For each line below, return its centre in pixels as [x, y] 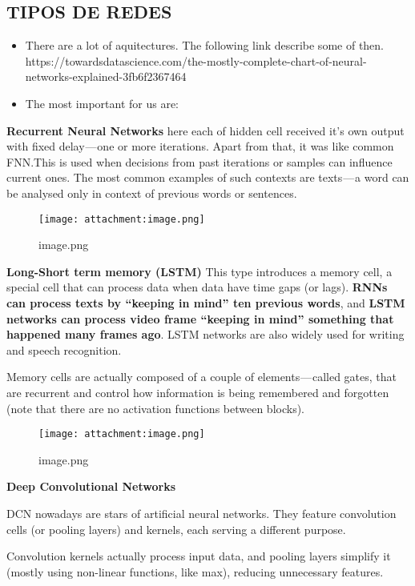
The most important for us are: [102, 103]
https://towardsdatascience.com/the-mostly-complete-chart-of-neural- [196, 60]
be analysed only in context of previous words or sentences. [152, 193]
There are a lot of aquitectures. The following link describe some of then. [204, 45]
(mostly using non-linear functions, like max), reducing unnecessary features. [195, 571]
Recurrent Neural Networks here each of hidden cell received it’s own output [205, 130]
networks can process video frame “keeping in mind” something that [200, 318]
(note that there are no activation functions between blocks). [156, 408]
